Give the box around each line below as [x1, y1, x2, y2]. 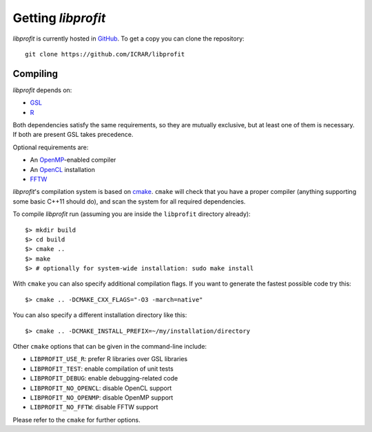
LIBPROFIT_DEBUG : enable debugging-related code [30, 374, 178, 382]
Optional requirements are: [12, 143, 89, 151]
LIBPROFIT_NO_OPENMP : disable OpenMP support [30, 393, 174, 402]
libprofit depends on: [12, 86, 72, 94]
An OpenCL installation [30, 165, 96, 173]
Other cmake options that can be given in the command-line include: [12, 343, 207, 351]
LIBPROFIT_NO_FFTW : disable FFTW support [30, 403, 158, 411]
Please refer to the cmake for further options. [12, 415, 141, 424]
